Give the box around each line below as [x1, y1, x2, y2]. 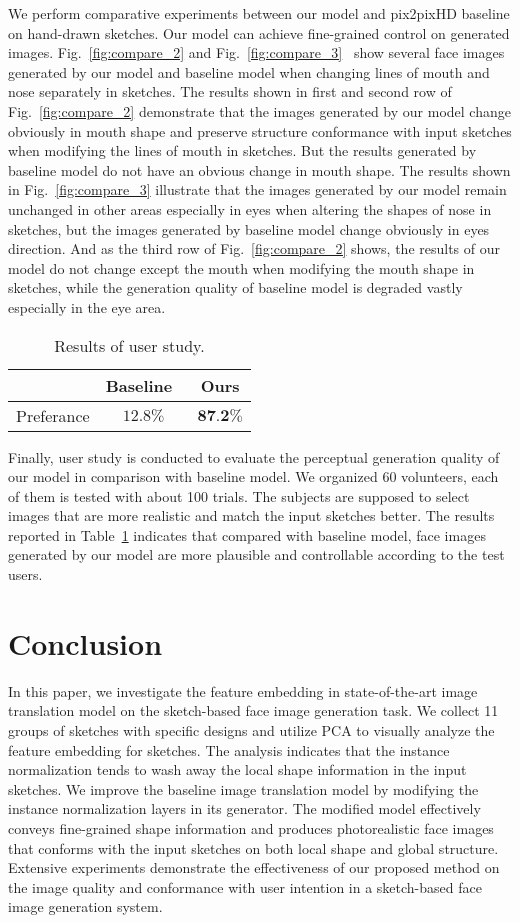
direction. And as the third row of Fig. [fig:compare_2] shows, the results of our [8, 238, 501, 259]
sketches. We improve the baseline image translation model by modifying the [8, 778, 479, 799]
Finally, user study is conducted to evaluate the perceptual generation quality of [8, 446, 500, 467]
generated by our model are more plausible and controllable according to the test [8, 544, 505, 565]
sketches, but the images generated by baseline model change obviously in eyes [8, 218, 490, 239]
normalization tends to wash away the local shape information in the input [8, 759, 467, 780]
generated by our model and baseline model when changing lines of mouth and [8, 61, 490, 82]
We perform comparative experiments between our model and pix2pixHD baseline [8, 3, 510, 23]
